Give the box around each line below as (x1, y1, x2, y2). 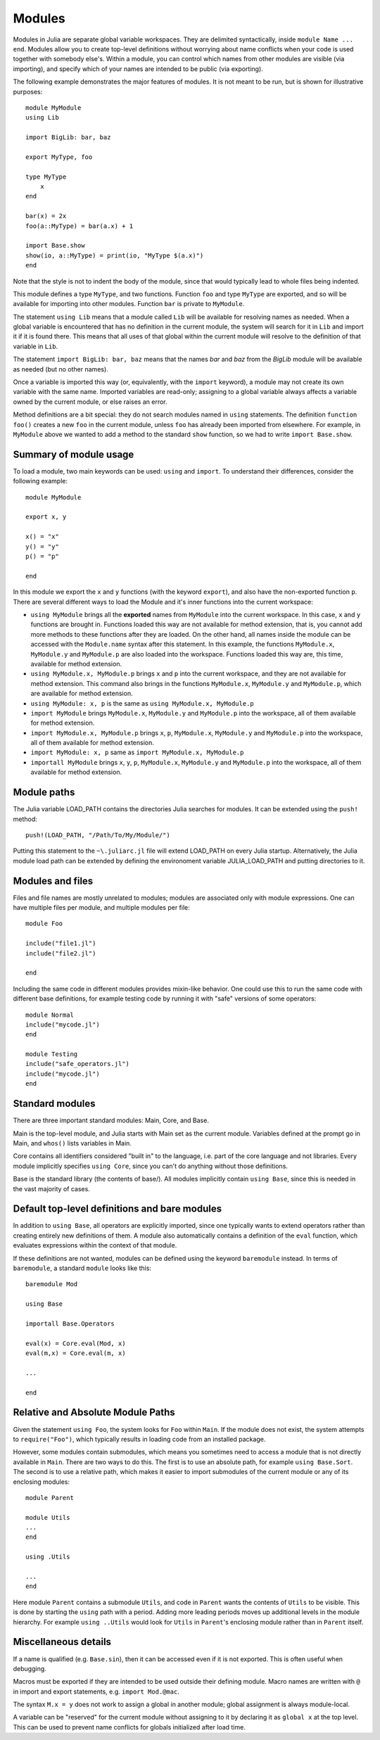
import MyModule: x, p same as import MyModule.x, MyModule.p (30, 748, 244, 756)
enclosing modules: (13, 1478, 70, 1486)
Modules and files (13, 875, 94, 887)
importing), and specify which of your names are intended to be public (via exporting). (13, 64, 263, 73)
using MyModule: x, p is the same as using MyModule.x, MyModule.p (30, 699, 255, 707)
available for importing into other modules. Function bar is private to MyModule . (13, 300, 245, 308)
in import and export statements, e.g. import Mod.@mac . (13, 1687, 179, 1696)
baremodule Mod (25, 1281, 78, 1288)
